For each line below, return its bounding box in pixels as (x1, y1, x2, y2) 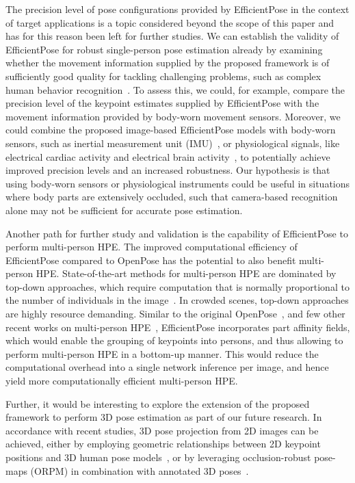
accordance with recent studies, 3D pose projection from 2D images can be (5, 423, 319, 437)
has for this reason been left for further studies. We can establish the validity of (5, 29, 339, 43)
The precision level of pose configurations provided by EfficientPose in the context (5, 2, 350, 16)
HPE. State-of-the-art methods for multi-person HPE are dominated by (36, 266, 337, 280)
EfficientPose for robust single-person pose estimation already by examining (5, 42, 323, 56)
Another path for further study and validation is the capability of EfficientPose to (5, 226, 348, 240)
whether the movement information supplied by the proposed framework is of (5, 55, 330, 70)
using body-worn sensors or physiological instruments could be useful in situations (5, 176, 350, 190)
